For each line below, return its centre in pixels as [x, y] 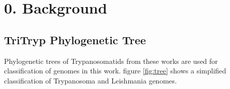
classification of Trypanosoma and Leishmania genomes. [90, 80]
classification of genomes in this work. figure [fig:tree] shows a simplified [115, 71]
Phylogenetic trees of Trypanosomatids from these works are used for [111, 61]
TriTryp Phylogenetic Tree [75, 39]
